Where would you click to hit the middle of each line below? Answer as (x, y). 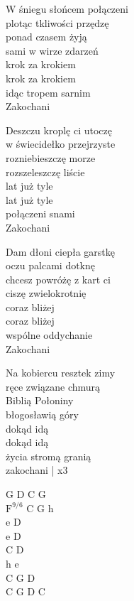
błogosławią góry (42, 415)
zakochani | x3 (37, 470)
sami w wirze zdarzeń (52, 50)
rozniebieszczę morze (51, 157)
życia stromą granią (49, 456)
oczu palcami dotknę (50, 265)
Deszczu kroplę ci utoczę (59, 130)
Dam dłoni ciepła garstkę (60, 251)
